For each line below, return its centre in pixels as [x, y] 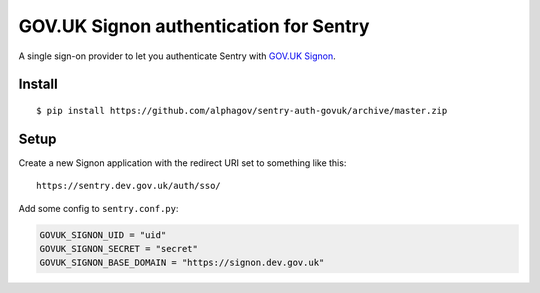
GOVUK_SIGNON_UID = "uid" [103, 234]
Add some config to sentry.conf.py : [98, 208]
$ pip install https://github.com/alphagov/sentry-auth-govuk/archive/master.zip [242, 110]
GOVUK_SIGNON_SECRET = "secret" [119, 249]
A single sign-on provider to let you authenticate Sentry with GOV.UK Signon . [177, 56]
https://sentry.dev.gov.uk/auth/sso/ [129, 186]
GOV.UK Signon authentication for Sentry [194, 26]
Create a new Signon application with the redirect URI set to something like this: [182, 162]
